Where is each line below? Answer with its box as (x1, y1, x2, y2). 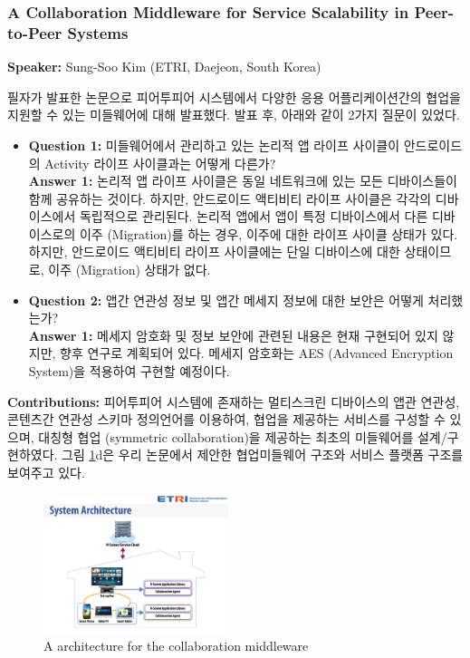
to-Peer (7, 21, 62, 44)
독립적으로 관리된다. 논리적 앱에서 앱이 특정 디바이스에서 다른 (79, 207, 428, 226)
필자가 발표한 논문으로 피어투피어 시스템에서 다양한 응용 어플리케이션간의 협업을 (7, 87, 461, 106)
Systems (67, 21, 129, 44)
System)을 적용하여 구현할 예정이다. (28, 362, 230, 381)
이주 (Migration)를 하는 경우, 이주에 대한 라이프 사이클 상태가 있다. (79, 224, 458, 243)
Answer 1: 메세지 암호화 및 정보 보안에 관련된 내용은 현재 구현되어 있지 (28, 325, 438, 344)
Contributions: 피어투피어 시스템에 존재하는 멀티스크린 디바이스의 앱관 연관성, (7, 392, 460, 411)
